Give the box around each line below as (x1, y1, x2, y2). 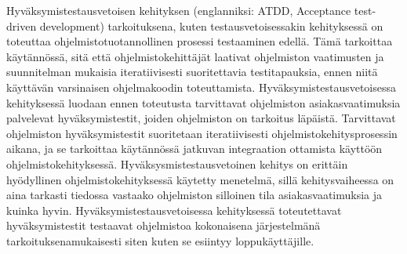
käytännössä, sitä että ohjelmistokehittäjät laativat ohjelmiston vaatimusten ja (6, 48, 384, 64)
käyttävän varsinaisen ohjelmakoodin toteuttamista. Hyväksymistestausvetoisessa (6, 78, 397, 95)
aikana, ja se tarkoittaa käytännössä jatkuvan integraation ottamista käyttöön (6, 140, 383, 157)
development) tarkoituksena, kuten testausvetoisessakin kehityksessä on (39, 17, 383, 34)
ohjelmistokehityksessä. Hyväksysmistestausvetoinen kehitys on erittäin (6, 155, 348, 172)
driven (6, 17, 37, 34)
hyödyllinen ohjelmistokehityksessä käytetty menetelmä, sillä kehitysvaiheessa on (6, 171, 394, 187)
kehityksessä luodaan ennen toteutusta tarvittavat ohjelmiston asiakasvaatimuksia (6, 94, 401, 111)
